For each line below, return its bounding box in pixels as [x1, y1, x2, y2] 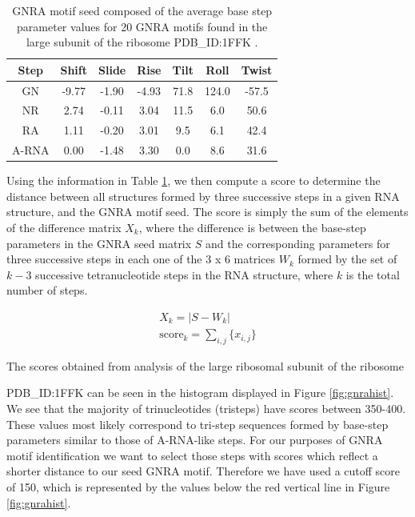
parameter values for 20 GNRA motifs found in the [17, 18, 268, 34]
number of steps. [6, 282, 88, 299]
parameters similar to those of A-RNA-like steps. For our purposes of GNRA [6, 431, 383, 448]
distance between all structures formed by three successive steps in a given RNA [6, 187, 400, 204]
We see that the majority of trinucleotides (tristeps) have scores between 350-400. [6, 400, 406, 417]
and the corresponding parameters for [206, 234, 390, 251]
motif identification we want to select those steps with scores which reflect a [6, 447, 378, 463]
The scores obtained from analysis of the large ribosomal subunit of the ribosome [6, 357, 404, 374]
